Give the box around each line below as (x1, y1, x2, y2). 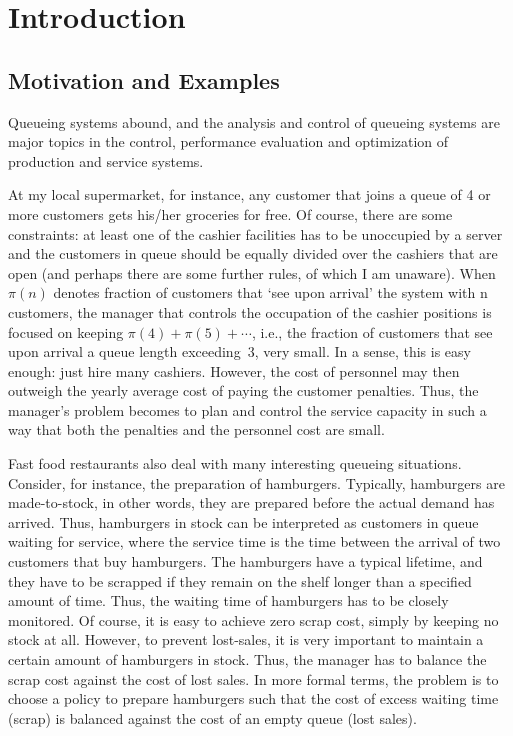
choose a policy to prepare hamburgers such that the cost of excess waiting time (8, 688, 499, 709)
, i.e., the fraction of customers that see (251, 321, 493, 342)
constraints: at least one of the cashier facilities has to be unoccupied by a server (8, 223, 503, 244)
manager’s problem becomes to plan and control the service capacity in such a (8, 399, 487, 420)
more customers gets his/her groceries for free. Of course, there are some (8, 203, 453, 224)
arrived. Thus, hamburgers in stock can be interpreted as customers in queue (8, 511, 479, 532)
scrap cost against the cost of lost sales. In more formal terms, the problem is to (8, 668, 499, 689)
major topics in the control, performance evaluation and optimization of (8, 131, 449, 152)
